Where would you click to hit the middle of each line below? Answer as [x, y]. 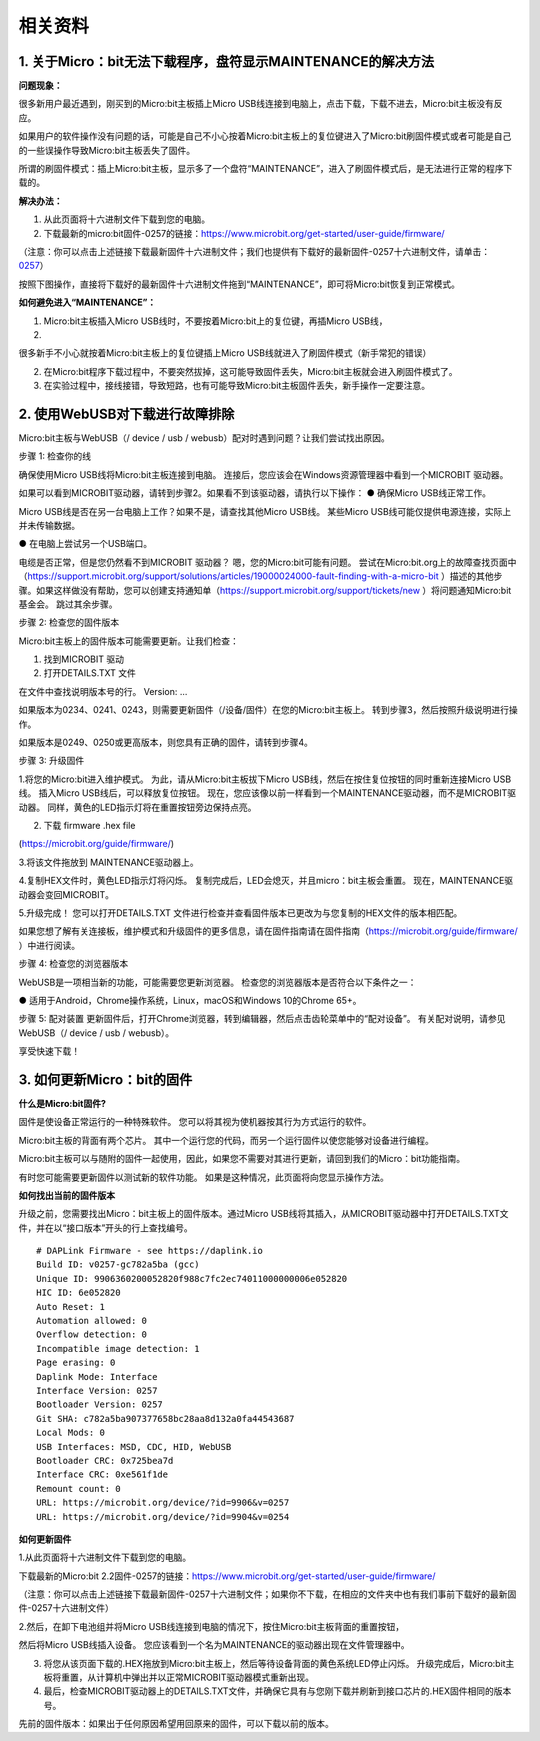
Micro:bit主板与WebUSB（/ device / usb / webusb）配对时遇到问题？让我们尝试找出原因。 [204, 438]
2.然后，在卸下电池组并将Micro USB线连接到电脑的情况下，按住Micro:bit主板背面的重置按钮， [211, 1626]
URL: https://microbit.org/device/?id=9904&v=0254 [163, 1516]
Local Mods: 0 [70, 1433]
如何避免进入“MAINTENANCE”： [87, 302]
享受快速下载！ [49, 1051]
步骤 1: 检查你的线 [55, 456]
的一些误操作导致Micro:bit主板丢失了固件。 [107, 150]
